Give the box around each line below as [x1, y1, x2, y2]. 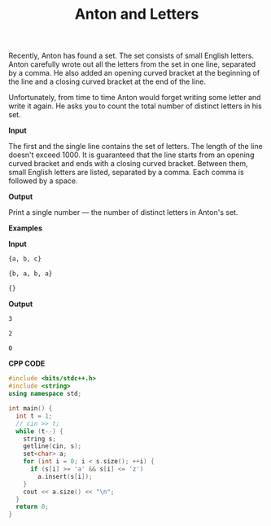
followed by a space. [8, 176, 79, 186]
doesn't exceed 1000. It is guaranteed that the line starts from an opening [8, 150, 255, 160]
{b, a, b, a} [8, 270, 53, 278]
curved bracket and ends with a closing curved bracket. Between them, [8, 159, 248, 169]
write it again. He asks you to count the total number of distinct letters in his [8, 101, 262, 111]
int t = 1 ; [15, 412, 53, 420]
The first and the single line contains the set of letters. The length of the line [8, 142, 263, 151]
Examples [8, 223, 43, 233]
